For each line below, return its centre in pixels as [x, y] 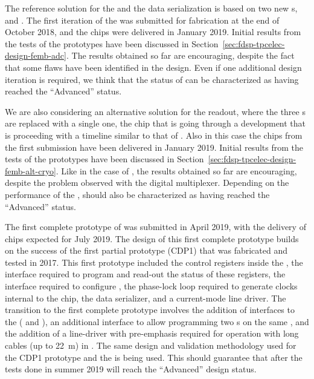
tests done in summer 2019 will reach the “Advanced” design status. [131, 369]
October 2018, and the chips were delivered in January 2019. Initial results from [153, 32]
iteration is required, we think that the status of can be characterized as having [152, 79]
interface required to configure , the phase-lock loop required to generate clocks [151, 286]
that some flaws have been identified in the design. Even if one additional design [153, 67]
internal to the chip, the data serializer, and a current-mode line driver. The [146, 298]
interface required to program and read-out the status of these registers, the [145, 274]
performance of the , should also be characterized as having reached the [137, 194]
